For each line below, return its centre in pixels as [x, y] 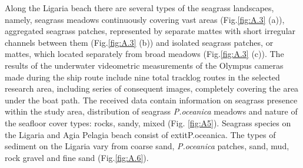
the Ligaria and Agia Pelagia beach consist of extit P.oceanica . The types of [140, 134]
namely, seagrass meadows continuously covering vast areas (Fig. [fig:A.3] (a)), [145, 19]
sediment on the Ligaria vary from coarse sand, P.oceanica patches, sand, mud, [147, 146]
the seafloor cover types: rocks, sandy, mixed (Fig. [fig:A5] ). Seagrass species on [148, 122]
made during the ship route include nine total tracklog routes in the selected [142, 77]
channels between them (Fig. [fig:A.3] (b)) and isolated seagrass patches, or [139, 42]
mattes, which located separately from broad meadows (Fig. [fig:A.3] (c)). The [144, 54]
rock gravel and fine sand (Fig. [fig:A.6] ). [77, 157]
